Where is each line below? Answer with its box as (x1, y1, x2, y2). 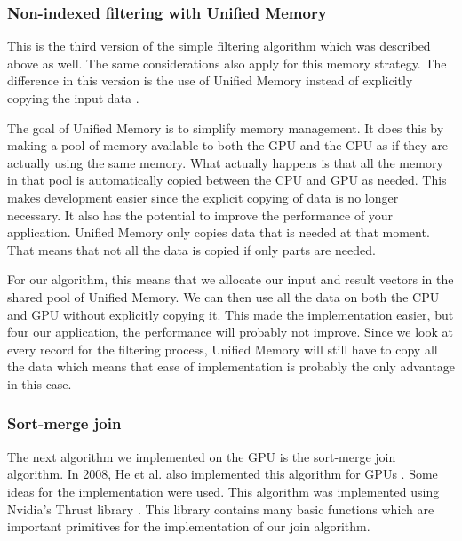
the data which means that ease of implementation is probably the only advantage (7, 357, 455, 376)
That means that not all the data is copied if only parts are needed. (7, 240, 376, 259)
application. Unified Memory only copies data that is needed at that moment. (7, 223, 430, 242)
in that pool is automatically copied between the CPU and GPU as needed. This (7, 171, 447, 189)
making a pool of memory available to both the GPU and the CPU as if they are (7, 136, 449, 155)
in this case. (7, 374, 72, 393)
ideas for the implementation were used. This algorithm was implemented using (7, 481, 440, 500)
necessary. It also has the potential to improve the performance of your (7, 205, 394, 224)
